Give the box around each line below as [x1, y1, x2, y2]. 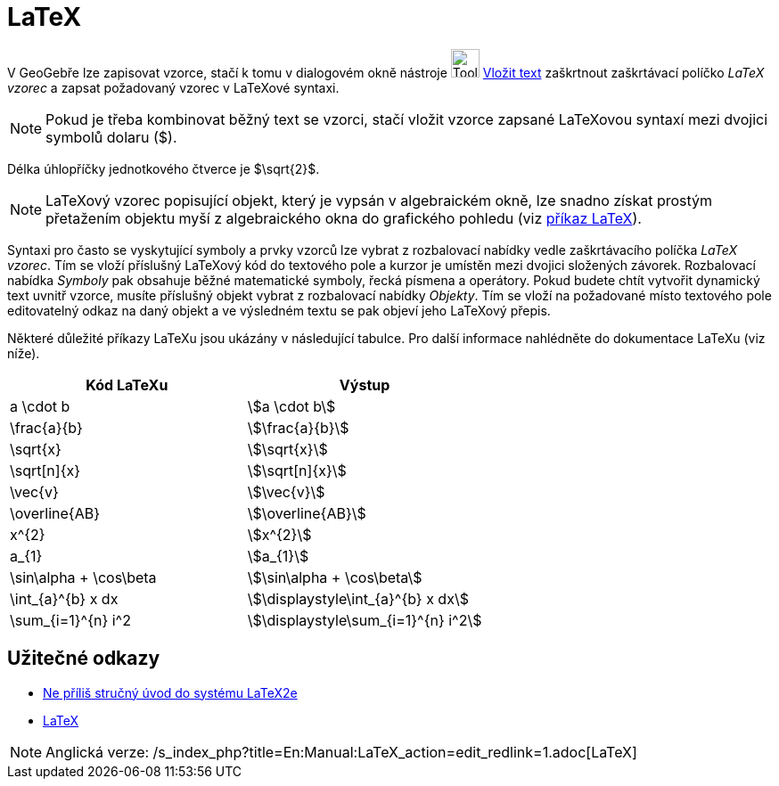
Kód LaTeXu [86, 375, 168, 394]
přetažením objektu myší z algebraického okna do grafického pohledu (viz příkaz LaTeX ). [45, 209, 642, 227]
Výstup [339, 375, 390, 394]
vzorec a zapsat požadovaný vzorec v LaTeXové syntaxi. [7, 79, 340, 95]
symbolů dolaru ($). [45, 127, 177, 146]
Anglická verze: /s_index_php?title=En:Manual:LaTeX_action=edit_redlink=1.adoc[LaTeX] [45, 742, 637, 761]
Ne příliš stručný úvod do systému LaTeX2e [43, 684, 298, 700]
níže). [7, 345, 40, 361]
